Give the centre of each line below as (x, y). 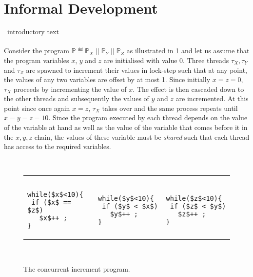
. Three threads (206, 60)
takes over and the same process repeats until (170, 108)
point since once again (37, 108)
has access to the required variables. (58, 146)
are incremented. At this (212, 98)
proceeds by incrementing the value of (70, 89)
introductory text (33, 32)
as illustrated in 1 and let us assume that (188, 51)
